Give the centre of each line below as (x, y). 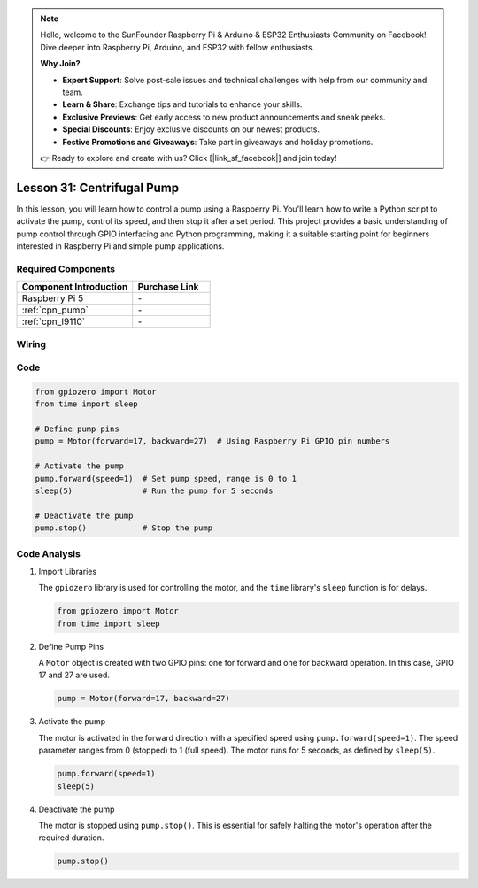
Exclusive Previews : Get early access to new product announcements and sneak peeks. (224, 117)
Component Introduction (75, 287)
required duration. (71, 838)
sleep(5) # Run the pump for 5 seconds (154, 490)
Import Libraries (68, 571)
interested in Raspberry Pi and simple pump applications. (120, 246)
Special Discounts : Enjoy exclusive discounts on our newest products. (191, 129)
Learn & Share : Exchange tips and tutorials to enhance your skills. (182, 104)
